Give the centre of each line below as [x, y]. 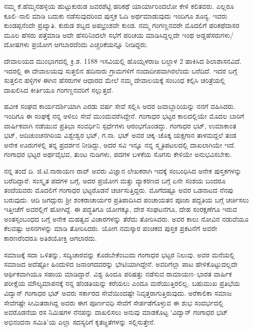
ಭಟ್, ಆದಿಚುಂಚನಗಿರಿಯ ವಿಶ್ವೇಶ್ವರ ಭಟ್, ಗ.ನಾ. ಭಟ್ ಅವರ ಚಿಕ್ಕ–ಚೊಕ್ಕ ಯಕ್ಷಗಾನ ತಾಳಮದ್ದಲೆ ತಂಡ [120, 135]
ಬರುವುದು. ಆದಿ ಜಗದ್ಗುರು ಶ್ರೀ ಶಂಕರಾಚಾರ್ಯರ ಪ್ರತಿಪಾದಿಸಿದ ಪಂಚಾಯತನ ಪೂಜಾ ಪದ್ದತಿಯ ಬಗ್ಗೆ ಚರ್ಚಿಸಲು [126, 199]
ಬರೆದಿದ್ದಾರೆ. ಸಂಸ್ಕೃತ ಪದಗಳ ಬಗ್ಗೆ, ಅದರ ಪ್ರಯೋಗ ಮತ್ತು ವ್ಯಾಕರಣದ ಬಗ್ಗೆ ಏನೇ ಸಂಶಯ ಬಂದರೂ [115, 180]
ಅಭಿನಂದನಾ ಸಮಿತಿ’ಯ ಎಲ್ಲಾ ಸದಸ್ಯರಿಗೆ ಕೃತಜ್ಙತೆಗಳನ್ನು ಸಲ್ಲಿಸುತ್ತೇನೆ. [80, 321]
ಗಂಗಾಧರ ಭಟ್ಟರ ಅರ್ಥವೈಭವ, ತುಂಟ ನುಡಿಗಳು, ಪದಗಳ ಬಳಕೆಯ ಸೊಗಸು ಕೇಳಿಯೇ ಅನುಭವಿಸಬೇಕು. [118, 154]
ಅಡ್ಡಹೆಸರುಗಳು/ [215, 35]
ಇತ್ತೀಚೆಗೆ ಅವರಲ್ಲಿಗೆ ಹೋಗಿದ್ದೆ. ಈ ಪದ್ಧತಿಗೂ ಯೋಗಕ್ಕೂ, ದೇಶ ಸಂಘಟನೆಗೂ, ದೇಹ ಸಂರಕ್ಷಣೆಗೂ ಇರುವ [121, 209]
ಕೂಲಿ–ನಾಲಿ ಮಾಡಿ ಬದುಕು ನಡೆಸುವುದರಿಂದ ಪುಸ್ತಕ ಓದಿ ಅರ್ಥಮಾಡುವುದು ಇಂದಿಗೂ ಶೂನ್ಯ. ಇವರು [116, 15]
